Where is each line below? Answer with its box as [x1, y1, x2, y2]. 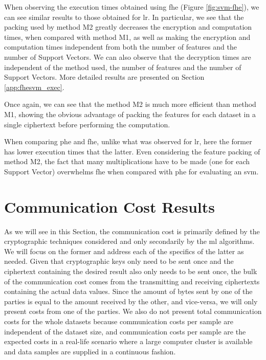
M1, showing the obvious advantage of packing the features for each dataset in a [4, 108, 256, 119]
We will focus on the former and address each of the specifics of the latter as [4, 245, 244, 256]
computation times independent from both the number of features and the [4, 41, 237, 52]
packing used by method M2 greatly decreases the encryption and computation [4, 21, 252, 32]
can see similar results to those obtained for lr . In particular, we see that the [4, 11, 244, 22]
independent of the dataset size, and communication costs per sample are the [4, 326, 246, 336]
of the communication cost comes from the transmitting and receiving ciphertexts [4, 276, 260, 286]
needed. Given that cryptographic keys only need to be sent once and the [4, 256, 234, 266]
